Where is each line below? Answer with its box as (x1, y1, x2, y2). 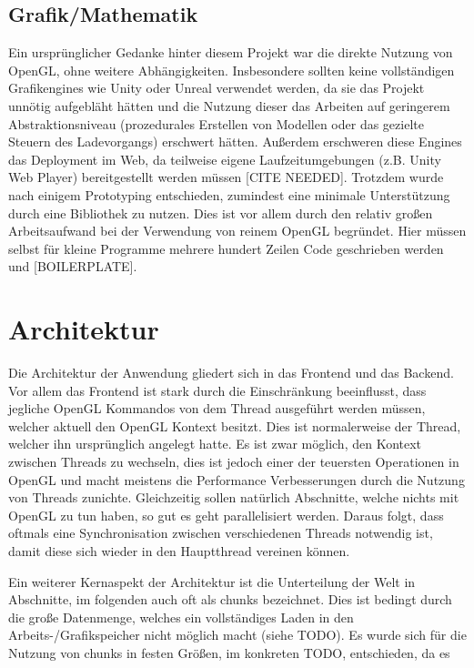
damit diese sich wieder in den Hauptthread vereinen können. (8, 541, 350, 560)
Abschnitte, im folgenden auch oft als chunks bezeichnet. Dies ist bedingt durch (8, 590, 452, 609)
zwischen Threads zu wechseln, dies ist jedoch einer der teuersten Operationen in (8, 452, 459, 471)
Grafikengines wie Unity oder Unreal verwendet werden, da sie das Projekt (8, 78, 425, 97)
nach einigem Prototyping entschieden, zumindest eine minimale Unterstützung (8, 185, 450, 204)
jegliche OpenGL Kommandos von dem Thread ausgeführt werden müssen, (8, 399, 426, 418)
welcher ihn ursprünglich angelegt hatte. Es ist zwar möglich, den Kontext (8, 434, 422, 453)
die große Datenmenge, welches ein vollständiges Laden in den (8, 607, 354, 626)
